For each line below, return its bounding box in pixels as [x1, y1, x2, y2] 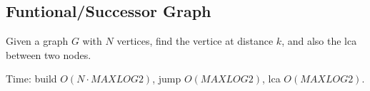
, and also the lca [281, 33, 357, 48]
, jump [152, 71, 181, 86]
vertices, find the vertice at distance [116, 33, 274, 48]
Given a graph [6, 33, 69, 48]
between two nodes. [6, 47, 91, 62]
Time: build [6, 71, 57, 86]
